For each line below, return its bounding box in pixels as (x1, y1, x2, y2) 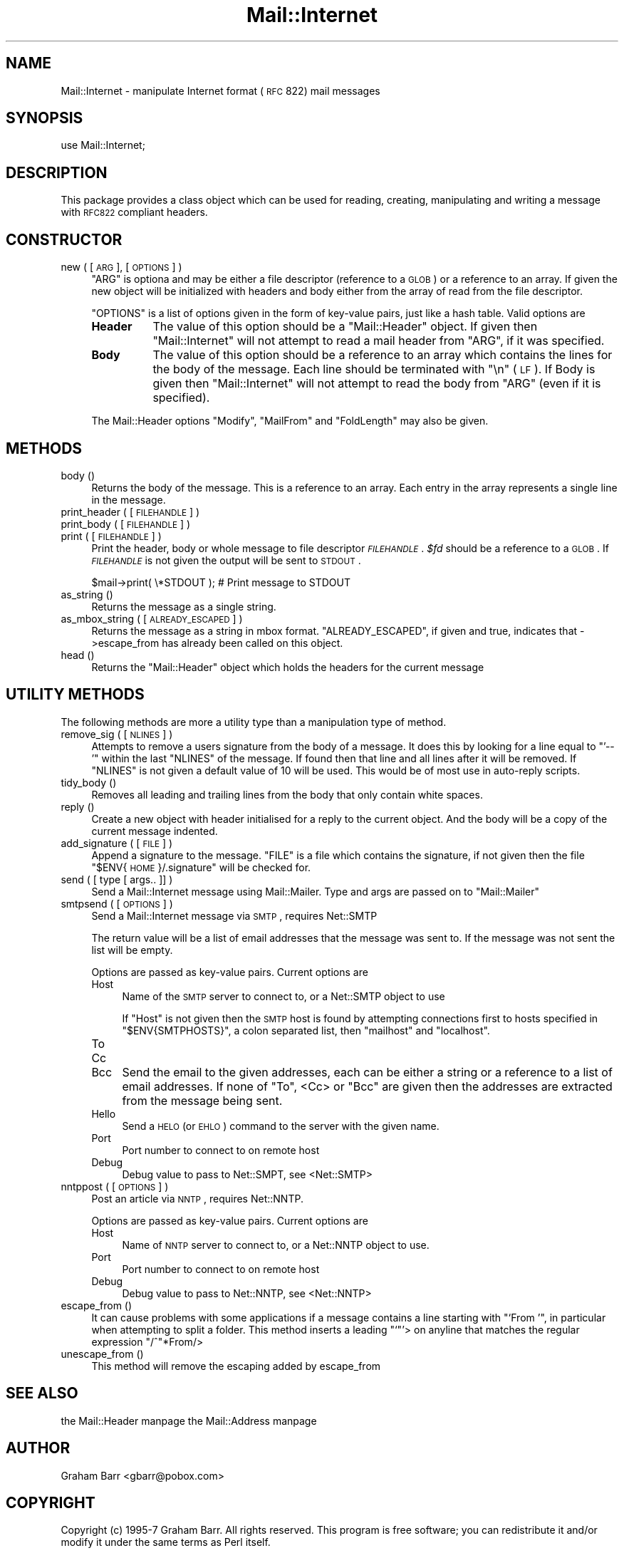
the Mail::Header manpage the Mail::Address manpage (61, 1414, 317, 1427)
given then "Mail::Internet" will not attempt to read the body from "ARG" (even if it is (152, 376, 601, 391)
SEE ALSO (6, 1384, 78, 1403)
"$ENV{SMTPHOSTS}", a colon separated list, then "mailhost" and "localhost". (122, 1024, 490, 1037)
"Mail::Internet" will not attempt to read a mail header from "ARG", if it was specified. (152, 333, 605, 348)
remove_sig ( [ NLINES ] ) (61, 727, 173, 740)
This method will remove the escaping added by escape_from (91, 1359, 381, 1372)
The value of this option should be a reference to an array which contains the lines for (152, 348, 613, 363)
